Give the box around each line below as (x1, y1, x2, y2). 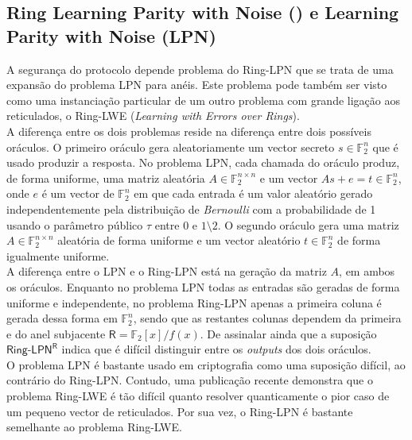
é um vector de (41, 185, 115, 202)
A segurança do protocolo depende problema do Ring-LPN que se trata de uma (6, 60, 394, 77)
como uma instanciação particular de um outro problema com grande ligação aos (6, 91, 400, 108)
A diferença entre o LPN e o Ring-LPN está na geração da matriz (6, 263, 327, 280)
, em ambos (339, 263, 395, 280)
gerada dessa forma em (6, 310, 118, 326)
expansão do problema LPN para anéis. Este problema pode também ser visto (6, 76, 387, 93)
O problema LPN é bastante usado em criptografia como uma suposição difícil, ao (6, 356, 406, 372)
